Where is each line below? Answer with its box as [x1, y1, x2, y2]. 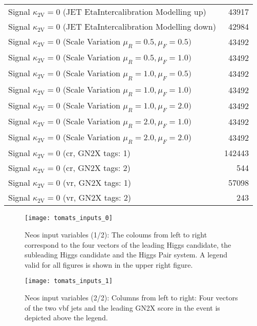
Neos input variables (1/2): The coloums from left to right [25, 229, 207, 240]
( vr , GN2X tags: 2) [62, 191, 131, 204]
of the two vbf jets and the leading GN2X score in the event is [25, 302, 220, 313]
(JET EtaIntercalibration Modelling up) [62, 6, 206, 17]
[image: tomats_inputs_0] [25, 214, 113, 222]
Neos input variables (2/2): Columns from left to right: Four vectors [25, 292, 238, 302]
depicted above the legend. [25, 312, 108, 323]
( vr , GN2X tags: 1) [62, 177, 131, 189]
